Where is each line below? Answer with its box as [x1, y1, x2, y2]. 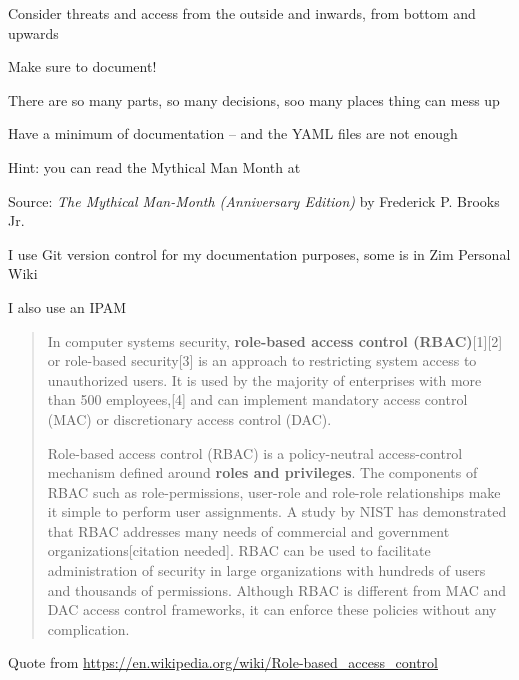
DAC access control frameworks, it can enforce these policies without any [47, 599, 497, 620]
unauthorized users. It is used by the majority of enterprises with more [47, 369, 482, 390]
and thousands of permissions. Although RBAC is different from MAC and [47, 579, 507, 600]
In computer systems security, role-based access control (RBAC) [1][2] [47, 330, 503, 351]
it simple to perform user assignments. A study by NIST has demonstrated [47, 501, 507, 522]
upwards [8, 22, 59, 43]
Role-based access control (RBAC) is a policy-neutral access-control [47, 442, 463, 463]
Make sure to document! [8, 56, 157, 77]
